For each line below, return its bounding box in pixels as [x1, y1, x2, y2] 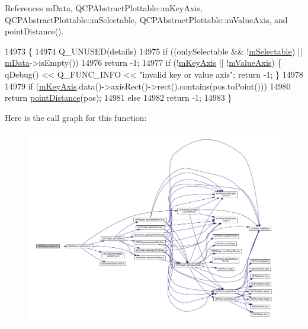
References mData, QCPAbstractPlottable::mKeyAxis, [5, 2, 203, 14]
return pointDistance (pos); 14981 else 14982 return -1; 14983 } [5, 91, 232, 104]
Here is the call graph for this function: [5, 111, 147, 123]
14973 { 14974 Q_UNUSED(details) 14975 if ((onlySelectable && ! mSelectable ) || [5, 44, 303, 57]
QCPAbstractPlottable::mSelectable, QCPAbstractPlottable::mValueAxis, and [5, 13, 288, 25]
